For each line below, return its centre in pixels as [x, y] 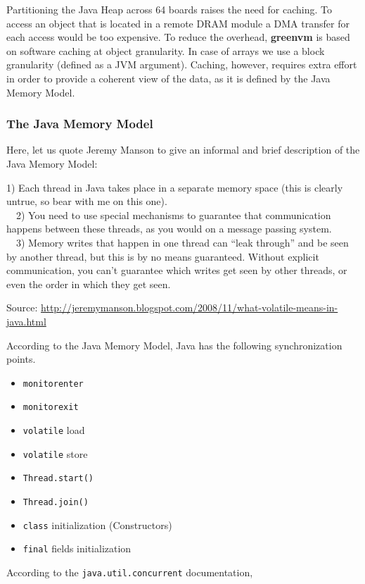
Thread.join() [56, 502]
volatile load [54, 430]
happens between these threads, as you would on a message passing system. [169, 229]
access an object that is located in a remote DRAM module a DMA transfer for [178, 23]
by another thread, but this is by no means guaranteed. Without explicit [163, 256]
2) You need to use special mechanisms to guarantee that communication [173, 215]
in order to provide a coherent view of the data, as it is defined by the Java [168, 78]
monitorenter [53, 384]
